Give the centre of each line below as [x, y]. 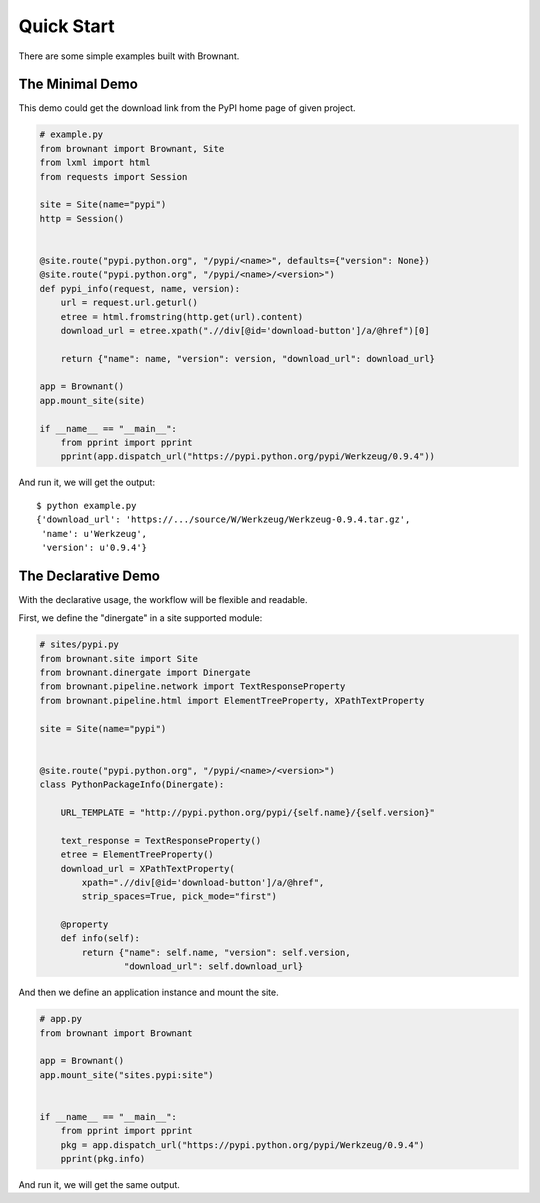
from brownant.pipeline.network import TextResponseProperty [192, 686]
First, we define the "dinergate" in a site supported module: [140, 618]
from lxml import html [95, 163]
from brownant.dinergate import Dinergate [145, 673]
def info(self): [100, 938]
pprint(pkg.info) [103, 1159]
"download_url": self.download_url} [213, 966]
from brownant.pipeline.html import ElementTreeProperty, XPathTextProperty [232, 700]
